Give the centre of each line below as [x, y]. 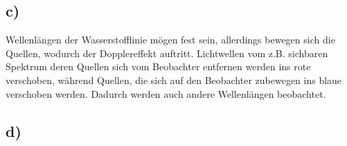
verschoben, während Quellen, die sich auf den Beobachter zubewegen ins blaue [174, 80]
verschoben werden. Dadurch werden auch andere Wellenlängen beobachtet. [166, 93]
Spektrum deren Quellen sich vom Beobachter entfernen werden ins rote [158, 66]
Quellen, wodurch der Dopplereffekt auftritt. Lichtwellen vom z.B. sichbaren [167, 53]
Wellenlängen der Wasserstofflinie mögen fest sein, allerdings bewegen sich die [170, 40]
